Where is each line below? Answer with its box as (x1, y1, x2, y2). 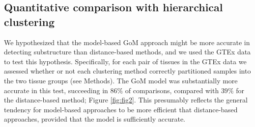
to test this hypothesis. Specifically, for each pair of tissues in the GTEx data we (4, 56, 247, 66)
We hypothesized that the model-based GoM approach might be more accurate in (4, 37, 250, 47)
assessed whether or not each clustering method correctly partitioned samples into (4, 66, 251, 76)
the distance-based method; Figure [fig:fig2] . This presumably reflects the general (4, 95, 248, 105)
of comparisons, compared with (125, 85, 219, 95)
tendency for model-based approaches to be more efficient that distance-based (4, 104, 238, 114)
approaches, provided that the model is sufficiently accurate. (4, 114, 186, 124)
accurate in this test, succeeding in (4, 85, 108, 95)
